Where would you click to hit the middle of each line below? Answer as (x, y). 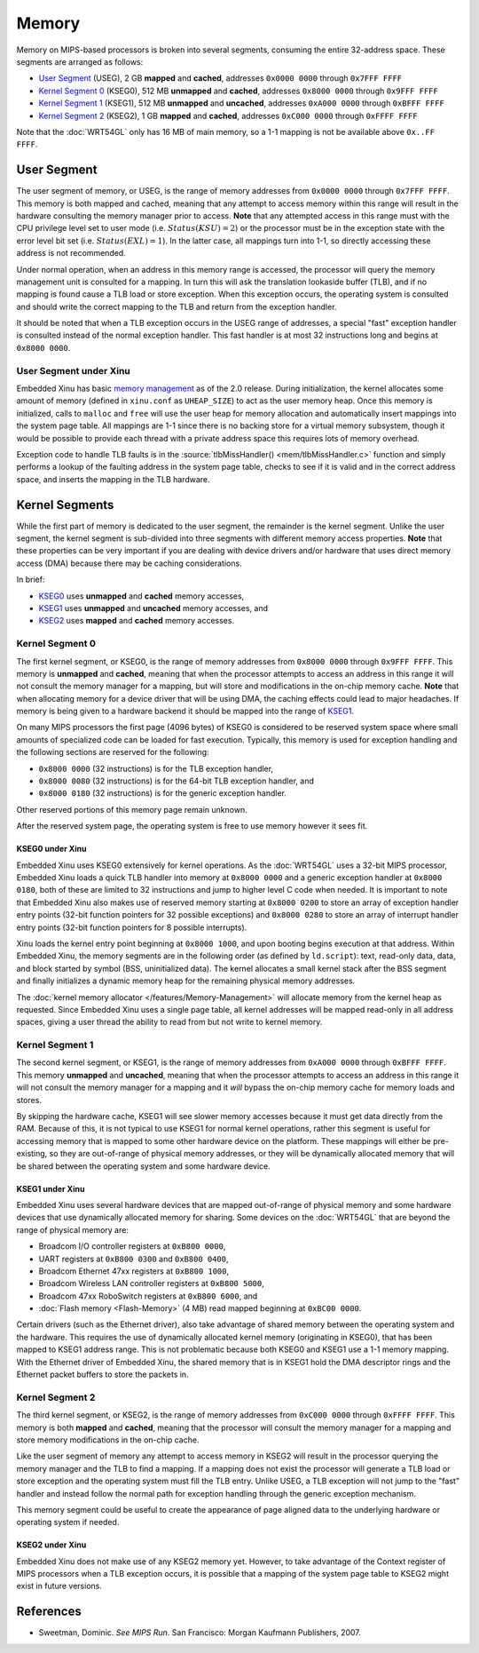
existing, (32, 1154)
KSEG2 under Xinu (51, 1545)
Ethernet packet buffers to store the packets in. (103, 1375)
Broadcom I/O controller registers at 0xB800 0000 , (132, 1246)
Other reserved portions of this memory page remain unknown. (132, 809)
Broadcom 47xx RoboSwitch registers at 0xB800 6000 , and (148, 1296)
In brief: (31, 580)
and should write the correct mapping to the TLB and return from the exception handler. (177, 306)
